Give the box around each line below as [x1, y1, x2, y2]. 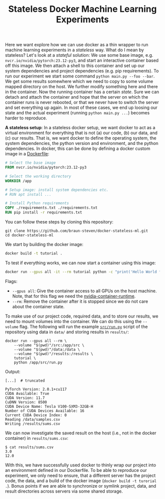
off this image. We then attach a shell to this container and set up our [5, 63, 145, 69]
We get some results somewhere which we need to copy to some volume [5, 78, 153, 84]
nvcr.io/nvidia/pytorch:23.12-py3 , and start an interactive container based [5, 58, 159, 64]
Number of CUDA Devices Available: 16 [5, 408, 84, 413]
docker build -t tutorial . [5, 251, 63, 256]
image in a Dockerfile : [5, 151, 50, 157]
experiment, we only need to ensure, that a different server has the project [5, 472, 156, 478]
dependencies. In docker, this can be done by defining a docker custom [5, 145, 151, 151]
